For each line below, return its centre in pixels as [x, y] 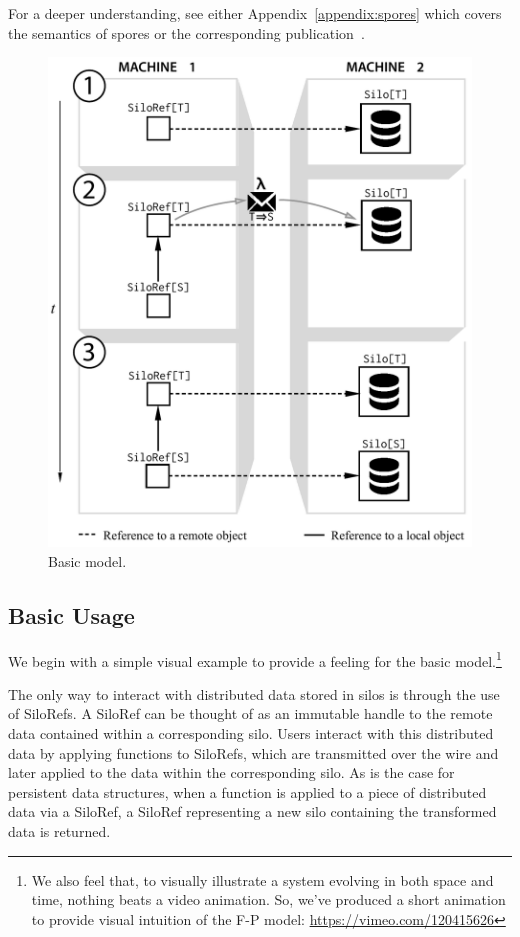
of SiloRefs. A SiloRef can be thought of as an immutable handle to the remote [250, 713]
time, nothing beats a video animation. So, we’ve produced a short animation [268, 899]
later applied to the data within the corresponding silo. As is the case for [231, 772]
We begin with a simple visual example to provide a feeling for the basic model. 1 [255, 659]
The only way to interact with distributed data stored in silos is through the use [254, 693]
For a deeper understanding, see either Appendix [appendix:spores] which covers [255, 13]
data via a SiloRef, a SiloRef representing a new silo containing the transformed [252, 811]
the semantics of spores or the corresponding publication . [186, 32]
